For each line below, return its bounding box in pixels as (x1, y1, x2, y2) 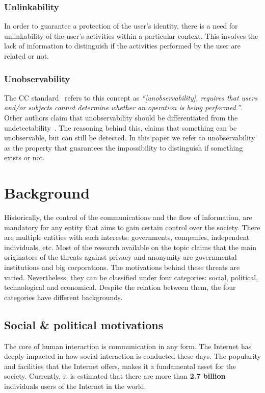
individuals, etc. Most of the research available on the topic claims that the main (4, 241, 257, 252)
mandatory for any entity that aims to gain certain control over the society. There (4, 222, 260, 232)
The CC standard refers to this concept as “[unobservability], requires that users (4, 92, 257, 103)
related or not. (4, 51, 49, 61)
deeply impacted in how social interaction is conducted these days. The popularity (4, 351, 261, 361)
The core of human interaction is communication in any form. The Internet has (4, 340, 252, 351)
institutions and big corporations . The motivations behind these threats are (4, 262, 240, 273)
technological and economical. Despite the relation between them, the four (4, 282, 236, 292)
